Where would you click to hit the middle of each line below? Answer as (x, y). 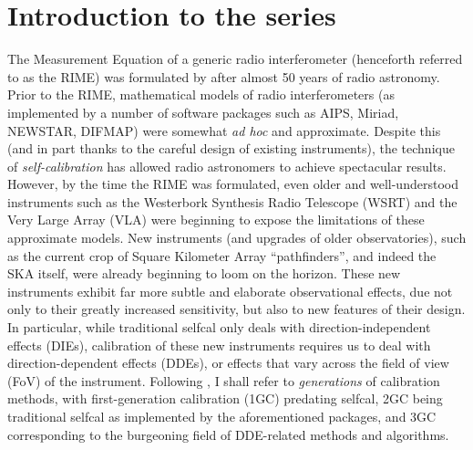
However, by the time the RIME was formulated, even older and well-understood (233, 184)
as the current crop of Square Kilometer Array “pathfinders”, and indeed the (222, 255)
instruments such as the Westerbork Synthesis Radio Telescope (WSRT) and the (232, 201)
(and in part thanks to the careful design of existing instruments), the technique (231, 148)
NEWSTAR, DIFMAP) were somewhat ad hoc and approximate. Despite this (224, 130)
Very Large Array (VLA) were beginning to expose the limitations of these (216, 220)
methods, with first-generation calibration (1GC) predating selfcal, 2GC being (225, 398)
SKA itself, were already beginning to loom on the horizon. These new (204, 273)
